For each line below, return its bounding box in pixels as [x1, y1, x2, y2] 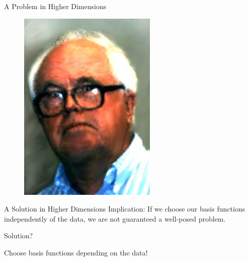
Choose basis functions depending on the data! [4, 247, 148, 257]
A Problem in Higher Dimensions [4, 1, 107, 11]
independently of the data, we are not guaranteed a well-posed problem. [4, 213, 226, 224]
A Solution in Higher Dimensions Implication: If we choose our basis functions [4, 203, 245, 214]
